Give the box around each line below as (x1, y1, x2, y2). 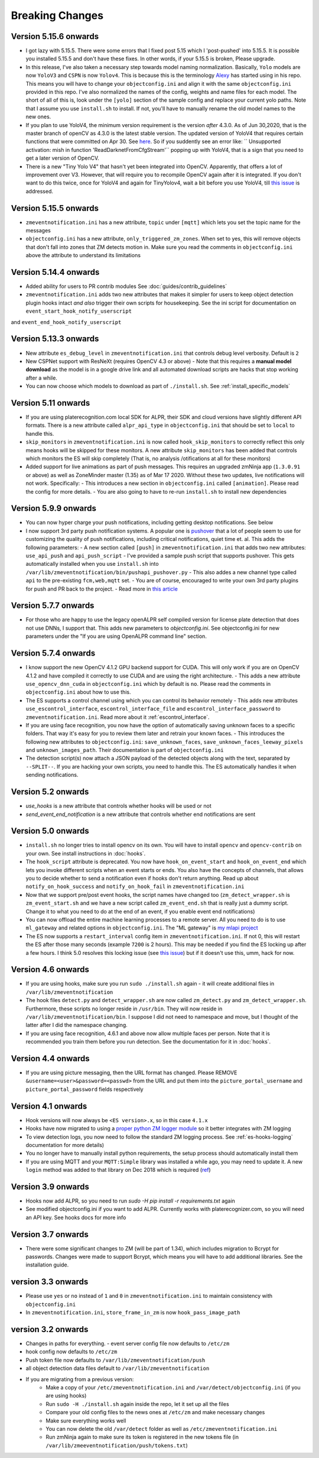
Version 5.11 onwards (11, 398, 90, 408)
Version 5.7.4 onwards (11, 648, 96, 659)
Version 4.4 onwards (11, 1053, 90, 1064)
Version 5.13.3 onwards (11, 334, 99, 344)
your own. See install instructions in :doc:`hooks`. (25, 850, 146, 857)
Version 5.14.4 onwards (11, 267, 100, 277)
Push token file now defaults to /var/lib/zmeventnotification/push (25, 1356, 206, 1363)
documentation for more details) (25, 1141, 105, 1148)
